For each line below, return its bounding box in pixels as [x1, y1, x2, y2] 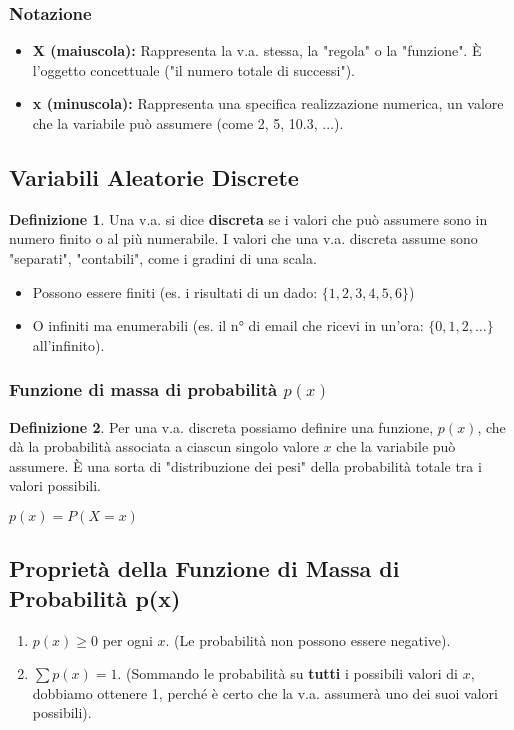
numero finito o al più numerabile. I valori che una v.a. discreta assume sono [9, 228, 478, 249]
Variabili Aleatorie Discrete [9, 161, 299, 192]
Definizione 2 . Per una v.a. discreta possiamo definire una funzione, [9, 416, 434, 437]
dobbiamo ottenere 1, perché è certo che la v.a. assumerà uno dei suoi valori [32, 682, 498, 703]
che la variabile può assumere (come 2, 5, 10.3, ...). [32, 113, 344, 133]
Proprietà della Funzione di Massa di [9, 553, 400, 584]
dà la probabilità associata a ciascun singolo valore [9, 436, 319, 457]
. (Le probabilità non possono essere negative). [165, 629, 451, 650]
